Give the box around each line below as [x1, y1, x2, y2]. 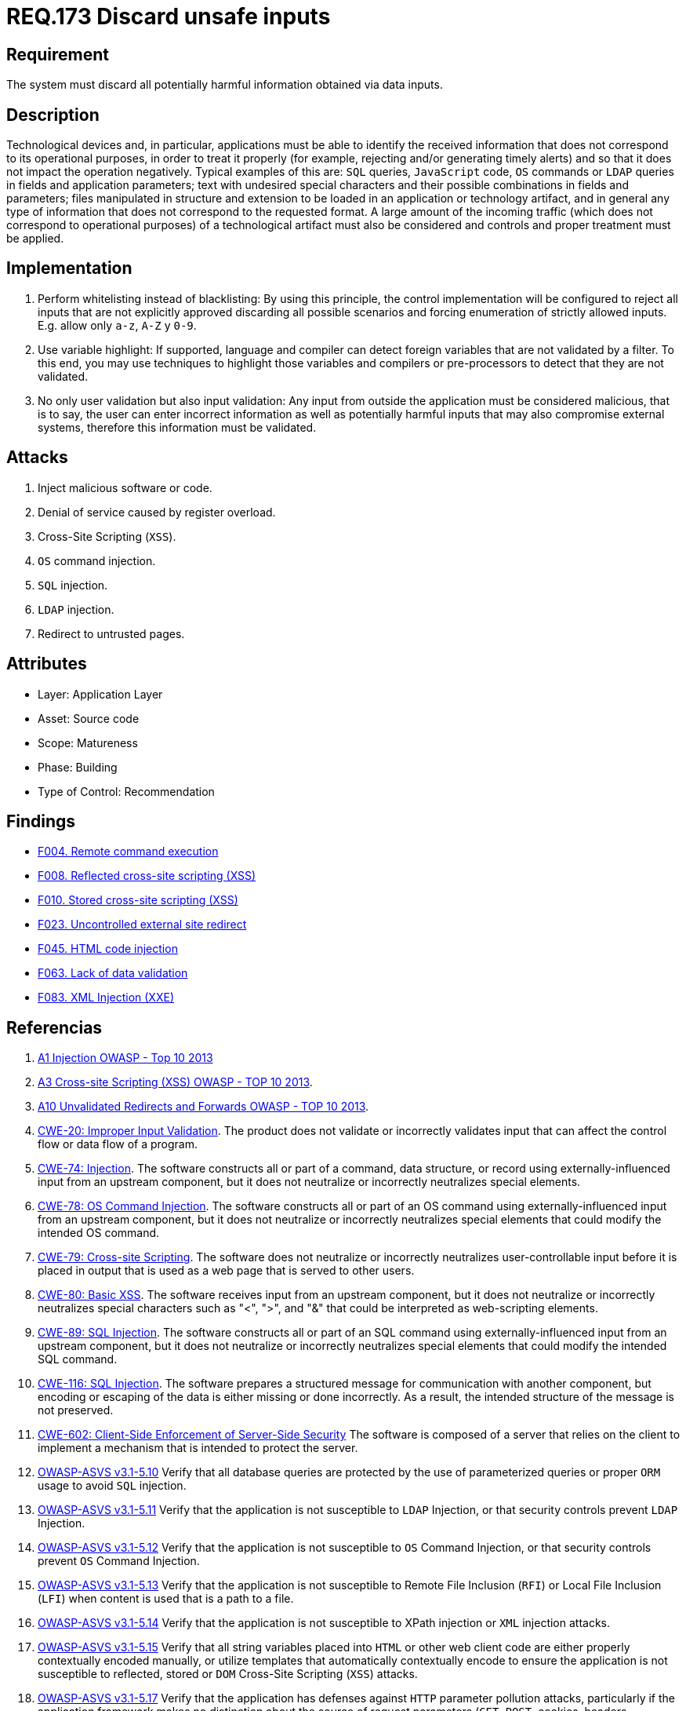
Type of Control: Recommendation [38, 784, 215, 798]
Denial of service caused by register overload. [38, 505, 276, 519]
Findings [6, 811, 76, 831]
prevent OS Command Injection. [38, 1554, 200, 1568]
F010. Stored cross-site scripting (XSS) [38, 893, 238, 907]
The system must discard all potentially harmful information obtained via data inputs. [6, 78, 443, 92]
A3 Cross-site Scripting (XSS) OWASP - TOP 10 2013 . [38, 1075, 313, 1089]
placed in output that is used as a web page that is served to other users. [38, 1264, 415, 1278]
